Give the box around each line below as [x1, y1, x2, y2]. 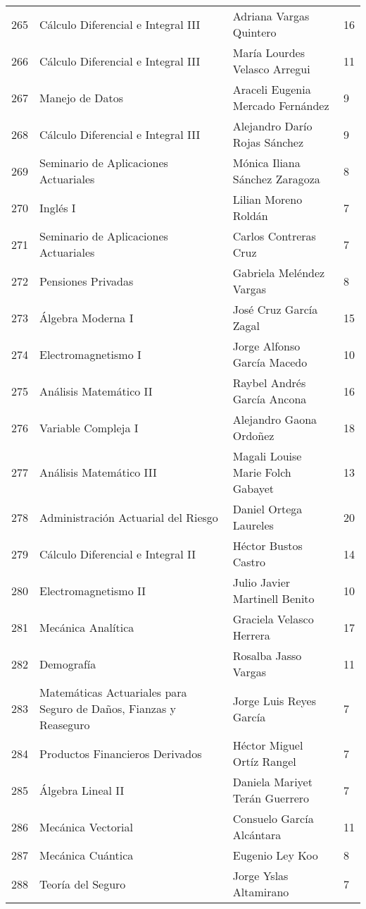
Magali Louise [232, 448, 302, 464]
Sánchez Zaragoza [232, 171, 320, 187]
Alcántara [232, 826, 282, 843]
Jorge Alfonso [232, 338, 301, 354]
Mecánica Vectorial [39, 818, 133, 835]
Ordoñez [232, 427, 274, 444]
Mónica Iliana [232, 154, 301, 171]
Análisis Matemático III [39, 464, 157, 480]
